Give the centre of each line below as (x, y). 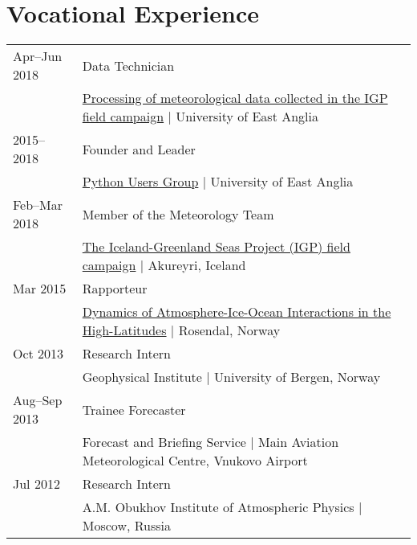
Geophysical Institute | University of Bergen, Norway (231, 377)
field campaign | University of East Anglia (200, 117)
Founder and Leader (139, 149)
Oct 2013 (38, 354)
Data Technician (128, 65)
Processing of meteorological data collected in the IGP (235, 98)
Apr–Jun (38, 56)
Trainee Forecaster (134, 409)
